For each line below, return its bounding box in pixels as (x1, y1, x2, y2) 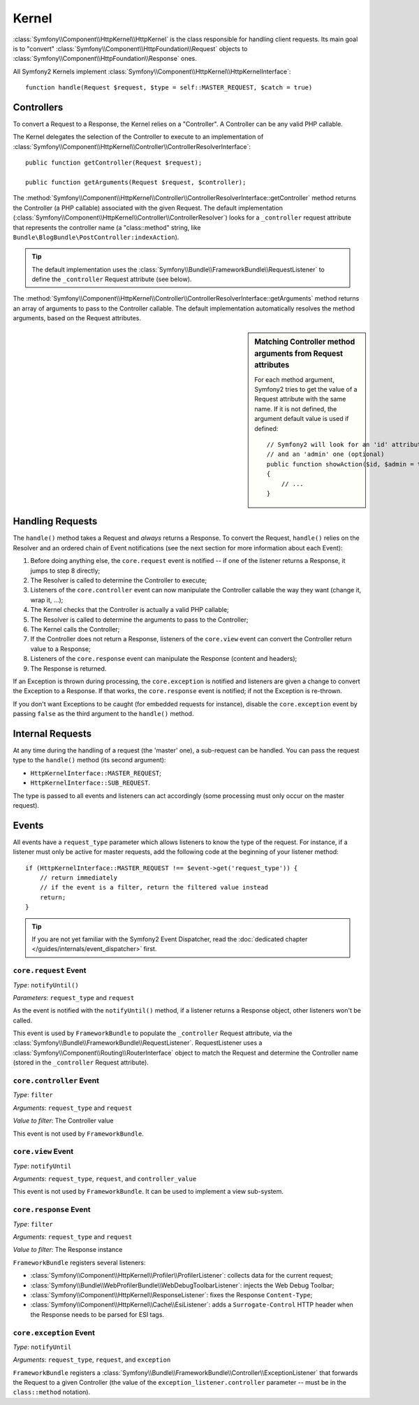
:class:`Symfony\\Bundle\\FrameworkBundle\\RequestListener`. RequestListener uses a (13, 1039, 263, 1047)
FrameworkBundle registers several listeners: (13, 1258, 146, 1267)
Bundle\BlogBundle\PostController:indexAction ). (13, 233, 179, 241)
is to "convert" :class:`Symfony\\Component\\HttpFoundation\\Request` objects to (13, 44, 248, 52)
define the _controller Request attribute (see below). (31, 275, 192, 283)
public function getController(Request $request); (25, 159, 203, 167)
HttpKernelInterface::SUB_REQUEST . (30, 778, 150, 787)
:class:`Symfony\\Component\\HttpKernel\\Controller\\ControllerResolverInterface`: (13, 142, 251, 150)
